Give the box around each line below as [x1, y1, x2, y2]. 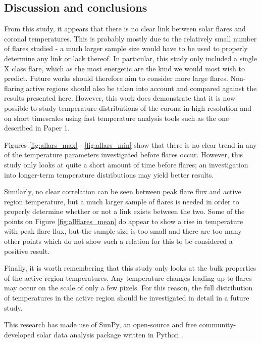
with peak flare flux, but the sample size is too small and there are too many [4, 226, 242, 236]
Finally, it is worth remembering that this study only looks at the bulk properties [4, 263, 256, 273]
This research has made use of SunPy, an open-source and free [4, 319, 197, 330]
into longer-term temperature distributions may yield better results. [4, 169, 214, 180]
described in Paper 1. [4, 122, 70, 133]
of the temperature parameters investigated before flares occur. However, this [4, 149, 243, 160]
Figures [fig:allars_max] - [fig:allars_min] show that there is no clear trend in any [4, 139, 257, 150]
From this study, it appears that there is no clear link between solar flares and [4, 23, 246, 34]
